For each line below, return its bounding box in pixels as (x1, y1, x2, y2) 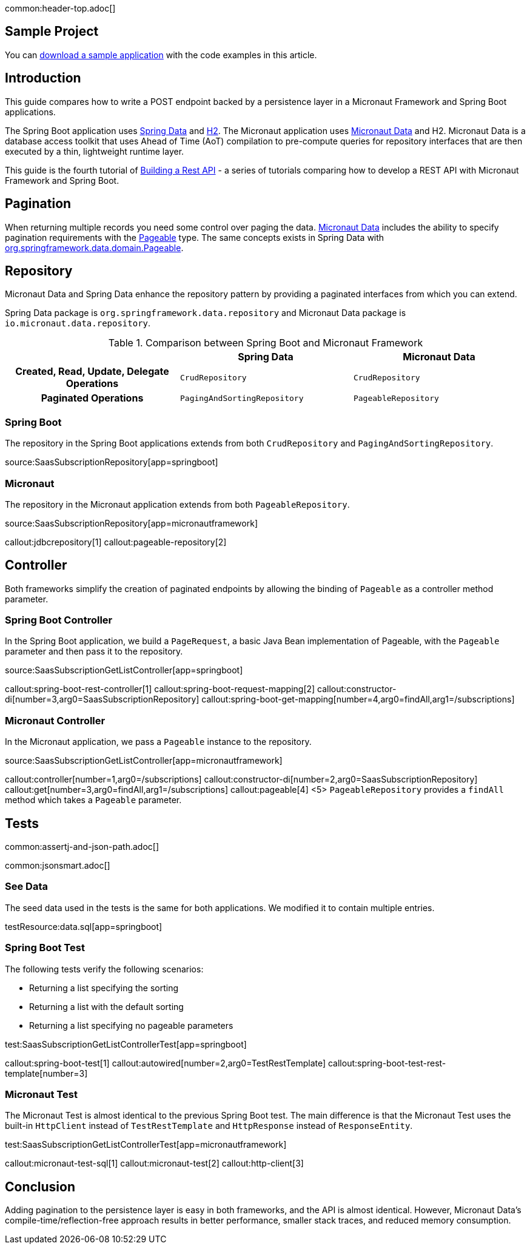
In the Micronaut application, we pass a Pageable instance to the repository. (5, 736, 312, 747)
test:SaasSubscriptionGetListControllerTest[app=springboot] (5, 1039, 247, 1049)
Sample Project (5, 24, 99, 39)
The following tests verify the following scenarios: (5, 963, 204, 974)
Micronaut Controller (5, 714, 106, 727)
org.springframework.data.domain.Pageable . (5, 242, 184, 253)
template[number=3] (5, 1068, 88, 1079)
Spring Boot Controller (5, 614, 113, 627)
